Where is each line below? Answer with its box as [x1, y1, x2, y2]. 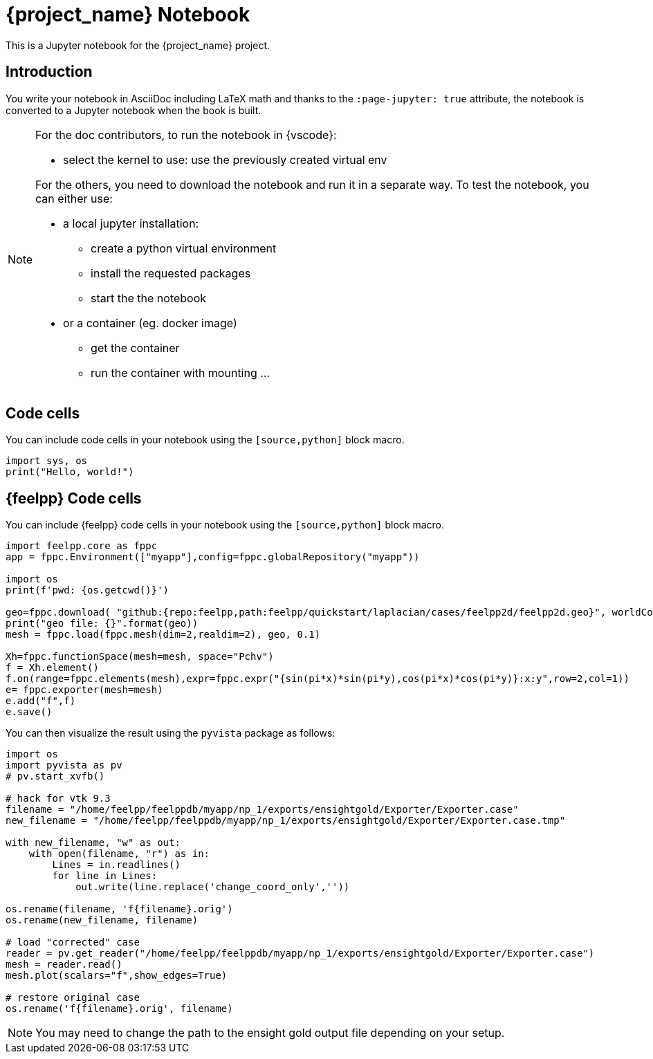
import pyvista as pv [6, 759, 122, 771]
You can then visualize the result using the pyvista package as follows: [6, 727, 335, 739]
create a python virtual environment [91, 241, 277, 255]
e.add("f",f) [6, 695, 76, 707]
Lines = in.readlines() [52, 859, 181, 871]
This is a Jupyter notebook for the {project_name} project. [6, 39, 270, 51]
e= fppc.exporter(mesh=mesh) [6, 684, 163, 696]
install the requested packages [91, 266, 251, 280]
